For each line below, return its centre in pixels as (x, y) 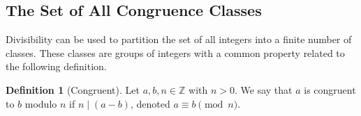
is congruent (330, 89)
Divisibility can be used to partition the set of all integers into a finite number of (179, 39)
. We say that (263, 89)
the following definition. (56, 66)
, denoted (150, 103)
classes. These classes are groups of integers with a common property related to (175, 52)
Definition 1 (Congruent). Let (73, 89)
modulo (41, 103)
